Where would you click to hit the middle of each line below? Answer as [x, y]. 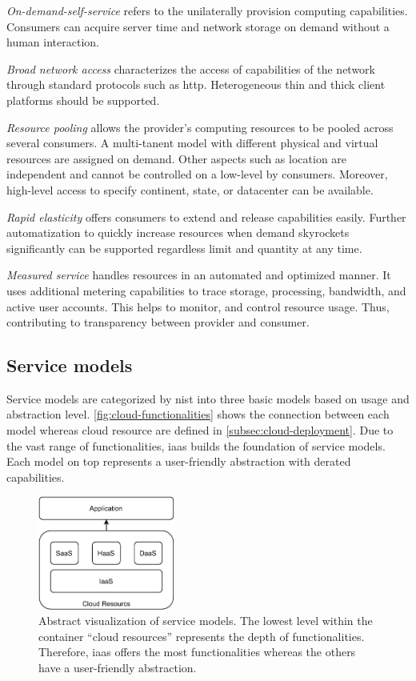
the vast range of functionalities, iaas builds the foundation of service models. [196, 445]
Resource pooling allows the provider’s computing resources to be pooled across [200, 127]
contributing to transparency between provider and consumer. [158, 322]
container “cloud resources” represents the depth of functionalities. [202, 636]
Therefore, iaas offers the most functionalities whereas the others [197, 652]
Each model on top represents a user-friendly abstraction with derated [179, 461]
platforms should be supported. [83, 100]
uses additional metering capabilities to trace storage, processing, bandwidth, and [206, 290]
